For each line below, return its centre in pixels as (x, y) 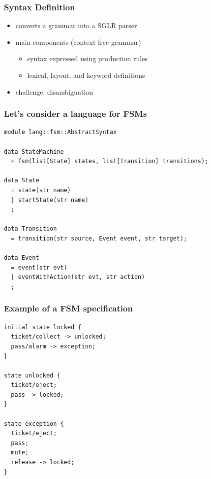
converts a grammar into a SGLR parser (76, 25)
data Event (22, 258)
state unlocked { (32, 375)
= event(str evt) (39, 267)
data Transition (30, 229)
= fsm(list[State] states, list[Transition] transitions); (110, 161)
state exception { (34, 424)
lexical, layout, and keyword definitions (86, 75)
